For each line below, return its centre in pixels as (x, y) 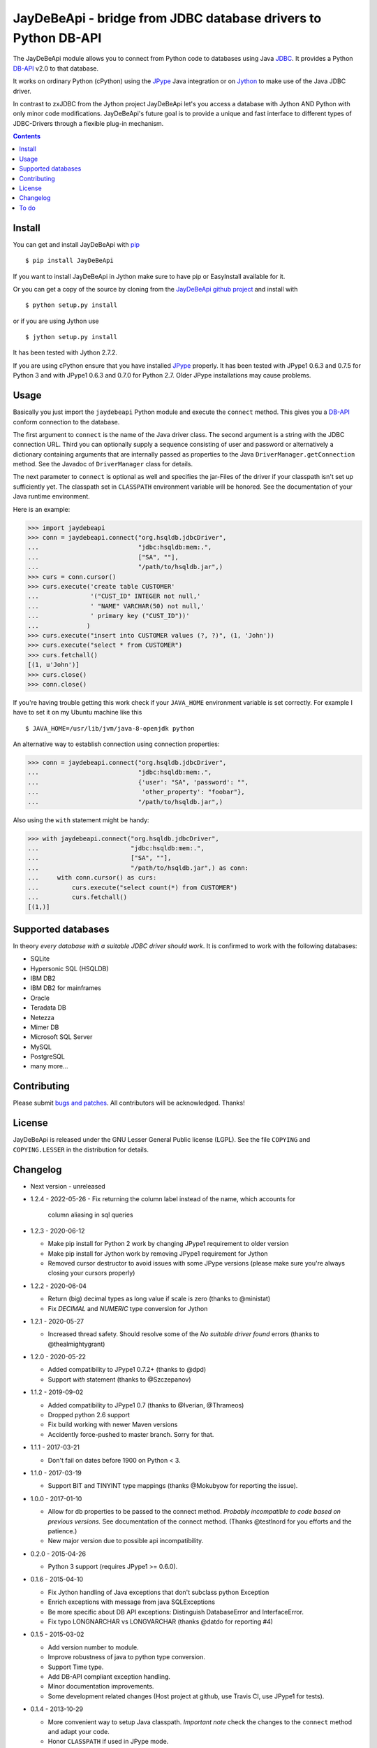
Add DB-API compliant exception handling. (109, 1677)
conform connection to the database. (66, 422)
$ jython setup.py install (72, 337)
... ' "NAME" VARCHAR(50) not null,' (116, 606)
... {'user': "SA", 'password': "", (138, 782)
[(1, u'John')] (53, 665)
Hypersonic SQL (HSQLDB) (69, 968)
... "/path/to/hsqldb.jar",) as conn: (138, 868)
